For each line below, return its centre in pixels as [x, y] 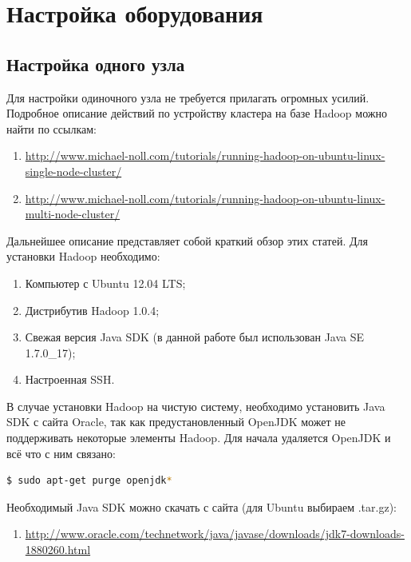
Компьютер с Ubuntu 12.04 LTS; [105, 283]
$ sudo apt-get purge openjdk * [89, 481]
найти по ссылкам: [52, 128]
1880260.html [58, 550]
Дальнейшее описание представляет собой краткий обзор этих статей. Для [187, 240]
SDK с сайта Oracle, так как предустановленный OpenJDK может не [176, 422]
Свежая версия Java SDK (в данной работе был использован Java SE [195, 337]
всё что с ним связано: [61, 453]
